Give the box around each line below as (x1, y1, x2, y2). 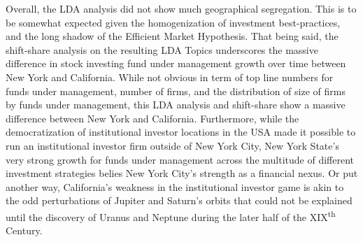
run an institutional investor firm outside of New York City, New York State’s (6, 138, 339, 152)
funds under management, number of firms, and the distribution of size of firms (6, 83, 346, 98)
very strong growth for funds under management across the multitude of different (6, 152, 354, 166)
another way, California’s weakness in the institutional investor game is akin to (6, 179, 344, 194)
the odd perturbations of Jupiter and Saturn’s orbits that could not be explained (6, 193, 353, 208)
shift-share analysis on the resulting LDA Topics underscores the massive (6, 42, 318, 57)
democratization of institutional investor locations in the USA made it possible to (6, 124, 356, 139)
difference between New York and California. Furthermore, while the (6, 111, 299, 125)
